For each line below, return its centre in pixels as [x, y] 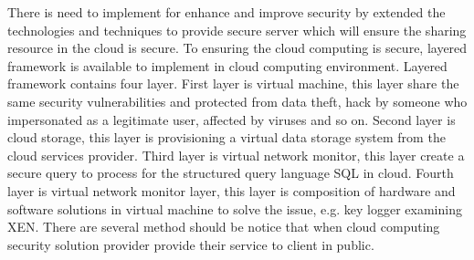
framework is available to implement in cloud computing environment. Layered [227, 65]
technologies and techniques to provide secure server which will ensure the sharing [237, 30]
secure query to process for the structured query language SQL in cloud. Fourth [231, 173]
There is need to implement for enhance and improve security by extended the [226, 12]
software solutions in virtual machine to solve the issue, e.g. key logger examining [235, 208]
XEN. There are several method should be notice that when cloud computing [224, 227]
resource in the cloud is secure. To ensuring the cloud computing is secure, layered [237, 48]
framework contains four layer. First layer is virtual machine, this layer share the [233, 83]
